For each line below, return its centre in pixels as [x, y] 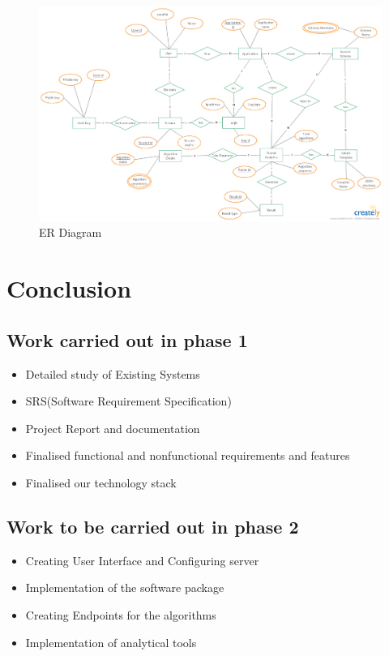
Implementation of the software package [125, 587]
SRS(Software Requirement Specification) [128, 401]
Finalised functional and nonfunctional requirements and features [188, 455]
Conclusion [69, 288]
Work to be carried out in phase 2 [153, 526]
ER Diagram [71, 232]
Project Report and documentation [113, 428]
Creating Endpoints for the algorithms [121, 614]
